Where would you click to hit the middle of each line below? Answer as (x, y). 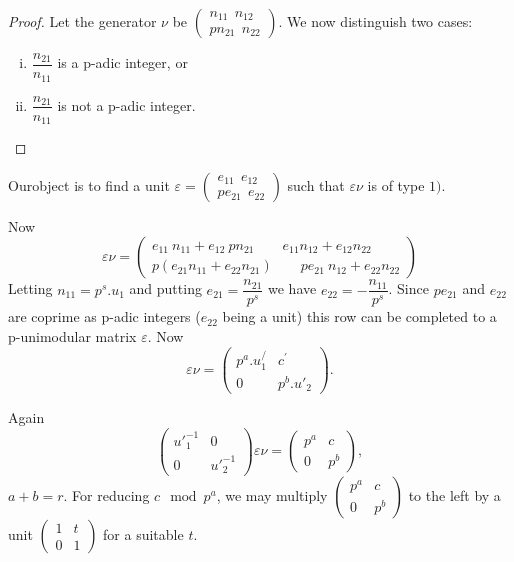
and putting (165, 288)
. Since (408, 288)
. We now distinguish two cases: (375, 21)
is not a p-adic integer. (126, 104)
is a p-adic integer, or (122, 62)
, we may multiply (272, 495)
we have (292, 288)
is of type (396, 184)
